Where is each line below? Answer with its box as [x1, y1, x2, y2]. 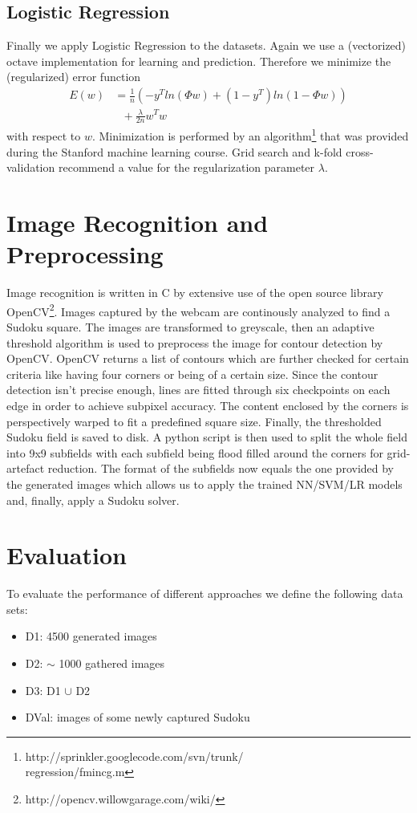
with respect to [6, 128, 81, 144]
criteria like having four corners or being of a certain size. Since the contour [6, 365, 379, 382]
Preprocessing [6, 238, 164, 270]
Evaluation [6, 539, 127, 571]
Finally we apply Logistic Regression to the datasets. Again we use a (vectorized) [6, 37, 407, 54]
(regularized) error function [6, 68, 141, 85]
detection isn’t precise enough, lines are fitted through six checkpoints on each [6, 381, 391, 398]
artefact [6, 460, 45, 477]
